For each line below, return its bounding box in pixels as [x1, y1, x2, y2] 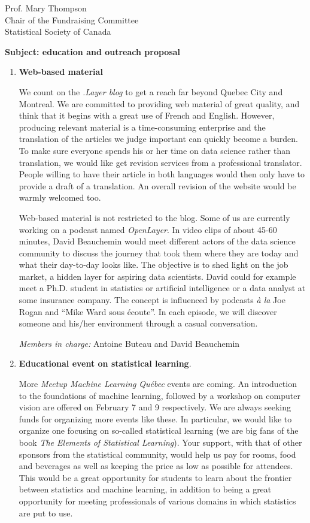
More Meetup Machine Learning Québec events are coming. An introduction [19, 377, 297, 390]
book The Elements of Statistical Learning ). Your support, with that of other [19, 436, 302, 448]
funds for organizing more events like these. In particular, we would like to [19, 412, 292, 425]
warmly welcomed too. [19, 191, 101, 204]
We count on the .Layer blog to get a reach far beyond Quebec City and [19, 85, 283, 98]
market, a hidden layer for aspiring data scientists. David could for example [19, 270, 296, 282]
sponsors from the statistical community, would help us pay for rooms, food [19, 448, 296, 460]
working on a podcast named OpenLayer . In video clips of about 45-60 [19, 223, 277, 235]
